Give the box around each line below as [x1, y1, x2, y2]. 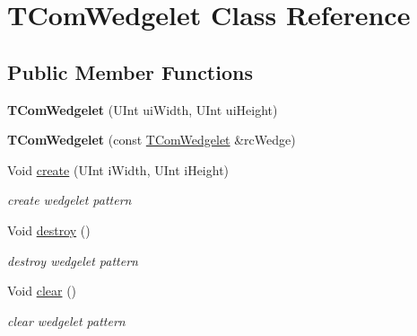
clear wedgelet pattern [7, 311, 126, 330]
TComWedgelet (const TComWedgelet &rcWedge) [7, 130, 296, 149]
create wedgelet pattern [7, 190, 132, 209]
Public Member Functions [7, 57, 253, 85]
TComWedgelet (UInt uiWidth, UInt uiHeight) [7, 100, 278, 119]
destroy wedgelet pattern [7, 251, 138, 270]
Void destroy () [7, 220, 91, 239]
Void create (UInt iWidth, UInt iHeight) [7, 160, 230, 179]
